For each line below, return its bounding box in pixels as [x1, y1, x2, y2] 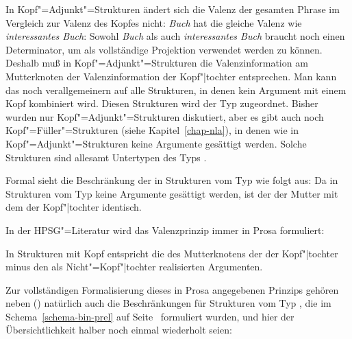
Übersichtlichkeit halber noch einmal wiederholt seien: [5, 323, 232, 337]
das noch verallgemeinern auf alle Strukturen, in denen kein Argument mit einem [5, 82, 347, 97]
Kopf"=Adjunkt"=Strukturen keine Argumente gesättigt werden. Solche [5, 136, 307, 150]
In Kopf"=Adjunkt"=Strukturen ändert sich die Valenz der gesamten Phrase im [5, 2, 340, 16]
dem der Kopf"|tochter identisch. [5, 200, 142, 214]
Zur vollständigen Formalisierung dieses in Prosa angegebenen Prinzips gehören [5, 282, 339, 296]
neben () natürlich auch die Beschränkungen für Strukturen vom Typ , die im [5, 296, 331, 310]
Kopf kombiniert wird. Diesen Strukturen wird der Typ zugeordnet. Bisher [5, 96, 318, 110]
